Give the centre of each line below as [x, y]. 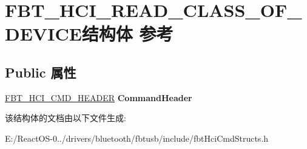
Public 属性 [41, 72]
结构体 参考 [127, 34]
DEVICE [43, 34]
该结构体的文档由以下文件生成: [66, 118]
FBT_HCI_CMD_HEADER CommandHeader [99, 97]
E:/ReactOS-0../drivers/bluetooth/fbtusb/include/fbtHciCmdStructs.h [137, 138]
